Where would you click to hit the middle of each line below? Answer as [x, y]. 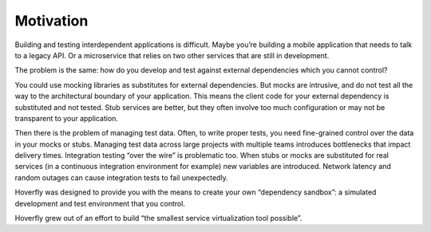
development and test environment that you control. [100, 203]
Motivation [51, 21]
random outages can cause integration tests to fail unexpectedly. [122, 177]
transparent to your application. [67, 118]
